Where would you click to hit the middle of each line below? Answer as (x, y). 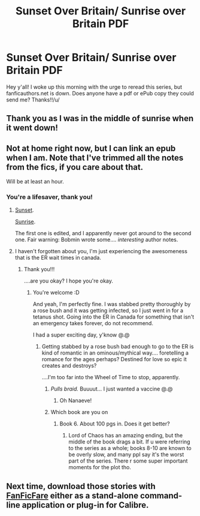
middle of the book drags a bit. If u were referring (129, 442)
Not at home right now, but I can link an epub (91, 148)
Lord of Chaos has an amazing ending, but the (126, 436)
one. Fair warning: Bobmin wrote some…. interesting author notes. (96, 240)
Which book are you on (79, 412)
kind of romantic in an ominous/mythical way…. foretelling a (115, 353)
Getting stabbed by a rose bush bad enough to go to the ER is (118, 347)
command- (161, 495)
